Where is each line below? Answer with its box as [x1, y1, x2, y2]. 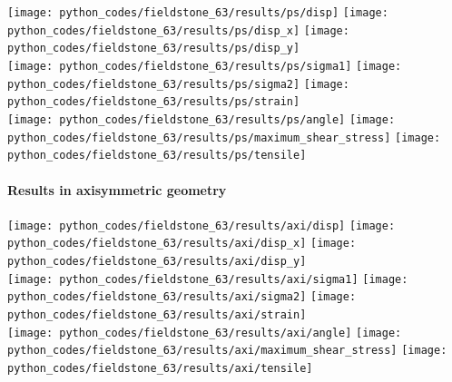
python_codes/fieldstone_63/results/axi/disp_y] [7, 255, 307, 269]
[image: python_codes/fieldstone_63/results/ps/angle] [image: [7, 113, 396, 126]
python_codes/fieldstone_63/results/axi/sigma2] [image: [7, 290, 357, 304]
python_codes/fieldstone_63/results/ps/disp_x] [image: [7, 24, 349, 37]
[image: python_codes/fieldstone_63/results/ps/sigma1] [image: [7, 59, 402, 73]
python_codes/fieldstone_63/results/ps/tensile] [7, 149, 307, 162]
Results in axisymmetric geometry [7, 180, 227, 199]
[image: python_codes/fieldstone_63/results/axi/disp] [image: [7, 219, 396, 232]
